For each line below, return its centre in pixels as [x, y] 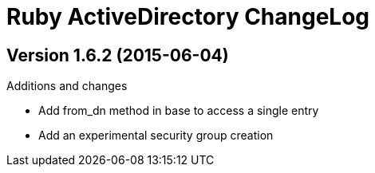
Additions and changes [67, 86]
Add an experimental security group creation [156, 136]
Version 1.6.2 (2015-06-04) [118, 55]
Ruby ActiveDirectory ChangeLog [188, 17]
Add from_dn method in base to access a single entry [179, 111]
